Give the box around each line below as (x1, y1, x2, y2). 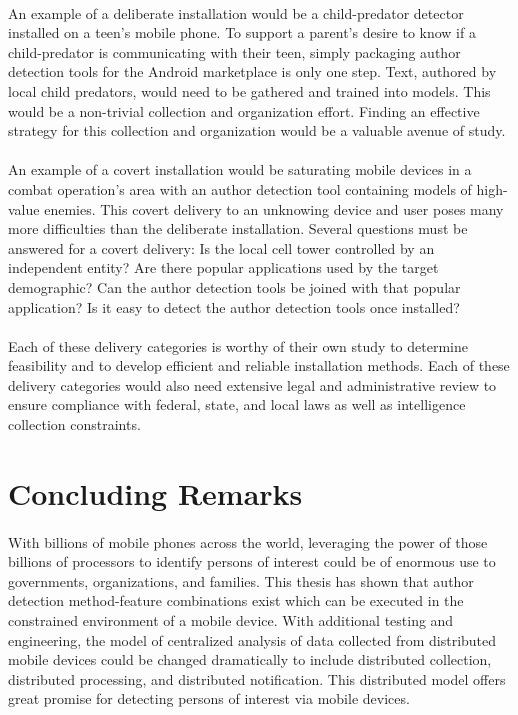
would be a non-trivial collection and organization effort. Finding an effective (8, 100, 480, 121)
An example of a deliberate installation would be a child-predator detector (8, 2, 464, 23)
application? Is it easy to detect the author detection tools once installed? (8, 296, 460, 317)
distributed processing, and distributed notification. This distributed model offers (8, 668, 506, 689)
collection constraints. (8, 414, 141, 435)
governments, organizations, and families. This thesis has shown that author (8, 570, 474, 591)
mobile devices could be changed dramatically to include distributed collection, (8, 649, 492, 670)
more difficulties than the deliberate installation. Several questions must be (8, 218, 468, 239)
